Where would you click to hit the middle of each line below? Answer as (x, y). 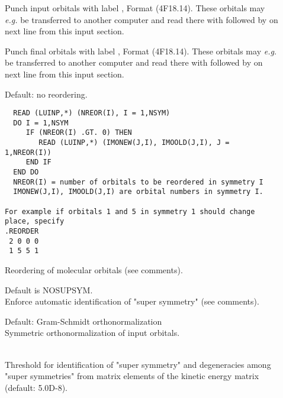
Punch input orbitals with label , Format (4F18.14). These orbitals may (135, 8)
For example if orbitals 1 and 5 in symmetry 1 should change (130, 211)
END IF (38, 162)
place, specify (35, 221)
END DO (26, 172)
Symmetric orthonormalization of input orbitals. (92, 333)
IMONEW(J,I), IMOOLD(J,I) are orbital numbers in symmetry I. (138, 192)
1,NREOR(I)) (28, 152)
